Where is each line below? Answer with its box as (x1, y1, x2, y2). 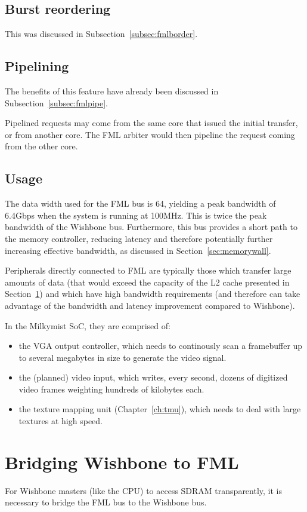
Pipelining (5, 57, 69, 75)
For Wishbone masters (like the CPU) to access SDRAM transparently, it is (5, 484, 283, 496)
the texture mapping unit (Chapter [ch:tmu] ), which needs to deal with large (18, 403, 301, 415)
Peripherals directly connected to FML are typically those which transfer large (5, 264, 292, 277)
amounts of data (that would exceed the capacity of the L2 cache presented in (5, 275, 290, 288)
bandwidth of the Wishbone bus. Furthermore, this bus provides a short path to (5, 220, 297, 233)
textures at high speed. (18, 415, 103, 427)
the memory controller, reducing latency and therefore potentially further (5, 232, 273, 244)
